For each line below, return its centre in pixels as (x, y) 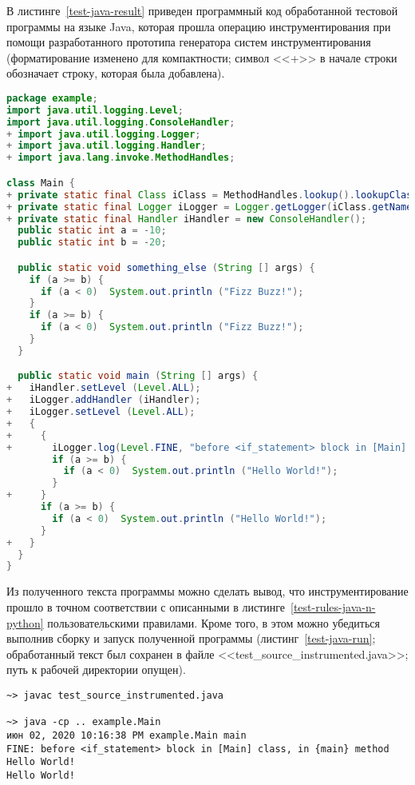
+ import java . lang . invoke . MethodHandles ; (121, 158)
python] (25, 622)
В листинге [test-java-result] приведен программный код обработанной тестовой (202, 10)
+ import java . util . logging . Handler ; (107, 146)
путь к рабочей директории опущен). (96, 669)
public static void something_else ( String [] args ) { (166, 267)
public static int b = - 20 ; (92, 243)
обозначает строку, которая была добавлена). (116, 73)
